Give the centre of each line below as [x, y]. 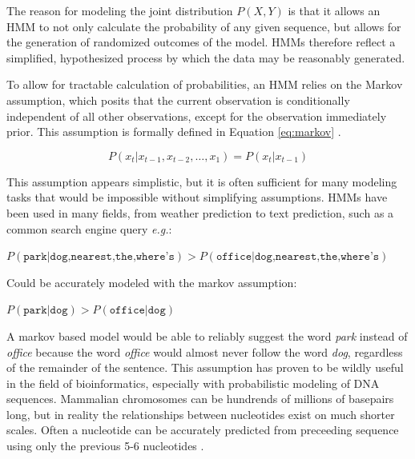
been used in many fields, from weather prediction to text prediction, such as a [200, 212]
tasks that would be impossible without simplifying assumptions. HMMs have [197, 197]
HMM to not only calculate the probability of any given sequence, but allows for [204, 26]
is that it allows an [334, 10]
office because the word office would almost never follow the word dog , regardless [205, 351]
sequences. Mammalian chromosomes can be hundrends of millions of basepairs [200, 399]
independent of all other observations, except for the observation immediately [197, 116]
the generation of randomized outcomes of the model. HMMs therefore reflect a [201, 42]
